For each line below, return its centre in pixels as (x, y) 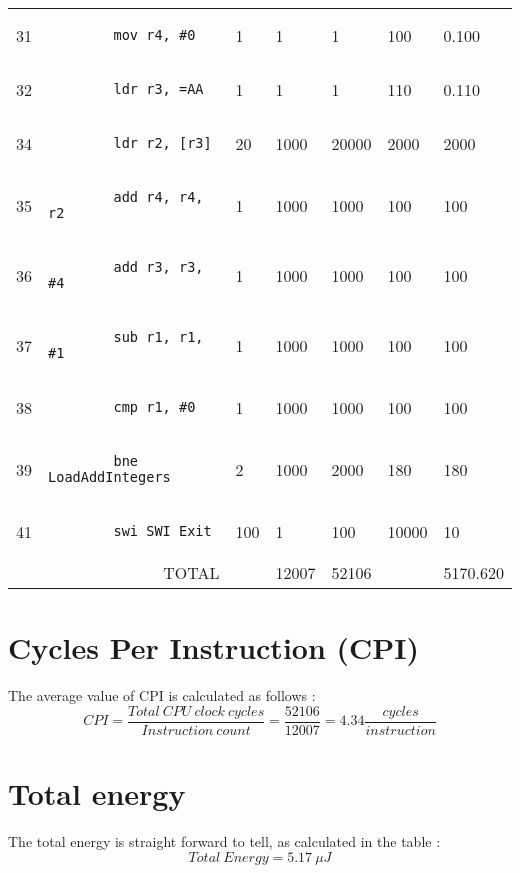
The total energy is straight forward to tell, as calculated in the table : (224, 840)
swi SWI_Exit (162, 531)
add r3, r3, (158, 267)
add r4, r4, (158, 197)
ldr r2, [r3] (162, 143)
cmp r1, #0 (154, 407)
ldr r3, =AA (158, 89)
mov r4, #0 (154, 35)
